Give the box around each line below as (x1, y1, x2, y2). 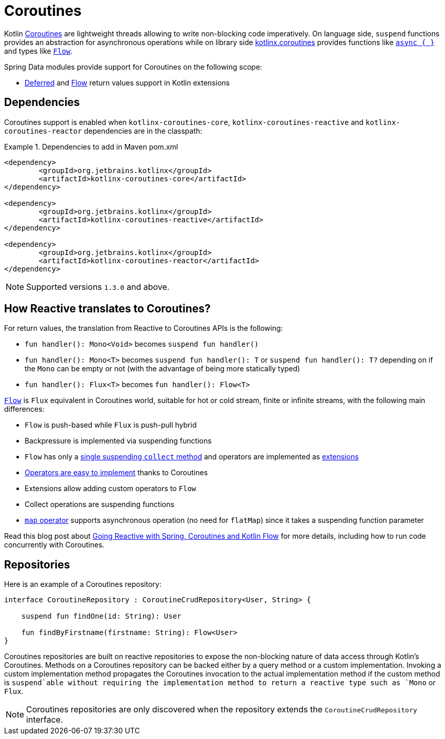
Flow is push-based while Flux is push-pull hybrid (25, 420, 197, 430)
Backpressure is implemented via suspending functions (25, 436, 212, 446)
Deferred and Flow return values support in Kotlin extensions (25, 78, 230, 87)
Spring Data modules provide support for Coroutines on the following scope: (4, 62, 262, 71)
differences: (4, 405, 45, 414)
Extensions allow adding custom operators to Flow (25, 484, 196, 493)
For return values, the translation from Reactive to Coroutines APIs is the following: (4, 324, 283, 333)
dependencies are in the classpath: (84, 126, 203, 135)
